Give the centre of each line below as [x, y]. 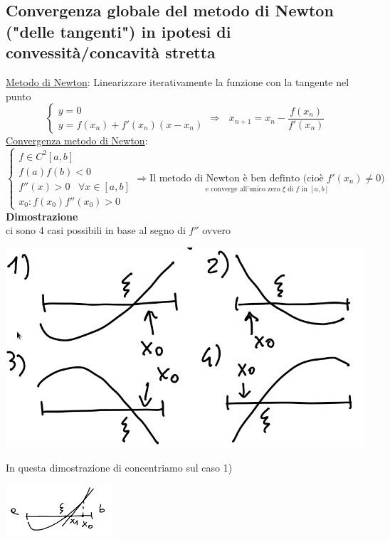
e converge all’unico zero [243, 189]
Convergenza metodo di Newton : [77, 140]
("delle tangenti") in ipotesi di [118, 31]
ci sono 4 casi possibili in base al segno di [96, 230]
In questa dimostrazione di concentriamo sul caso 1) [119, 468]
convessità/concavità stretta [111, 52]
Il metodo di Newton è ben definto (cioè [237, 178]
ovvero [216, 230]
